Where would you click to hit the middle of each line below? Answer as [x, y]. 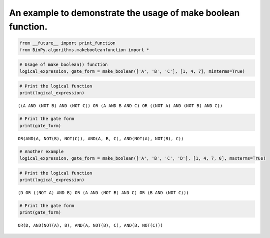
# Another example [42, 151]
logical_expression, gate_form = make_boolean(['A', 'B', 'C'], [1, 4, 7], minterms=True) [132, 72]
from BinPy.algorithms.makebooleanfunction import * [84, 50]
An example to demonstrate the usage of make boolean [124, 13]
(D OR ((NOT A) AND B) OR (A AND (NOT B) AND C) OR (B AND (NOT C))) [104, 193]
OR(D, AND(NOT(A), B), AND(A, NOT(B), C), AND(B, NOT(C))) [90, 225]
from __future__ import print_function [67, 43]
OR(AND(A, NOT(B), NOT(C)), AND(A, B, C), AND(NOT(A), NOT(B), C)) [101, 138]
